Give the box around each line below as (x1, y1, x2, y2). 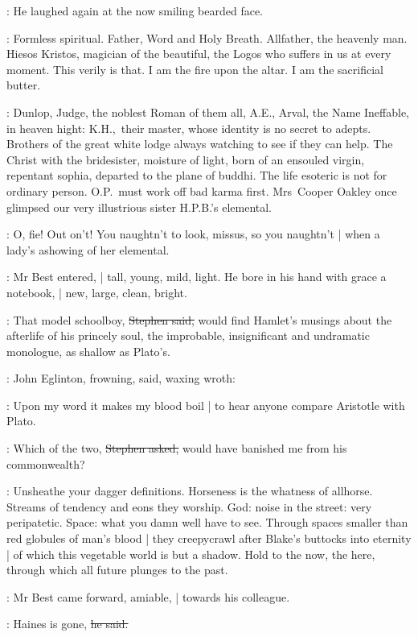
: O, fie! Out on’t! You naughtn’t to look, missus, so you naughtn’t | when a (6, 225, 380, 242)
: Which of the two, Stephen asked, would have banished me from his (6, 440, 347, 457)
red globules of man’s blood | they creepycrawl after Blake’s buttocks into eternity (6, 530, 412, 547)
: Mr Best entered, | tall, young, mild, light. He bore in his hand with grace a (6, 268, 387, 285)
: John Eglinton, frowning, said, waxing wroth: (6, 370, 236, 387)
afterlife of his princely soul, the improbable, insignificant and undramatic (6, 327, 370, 344)
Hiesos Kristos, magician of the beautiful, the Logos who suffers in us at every (6, 45, 391, 62)
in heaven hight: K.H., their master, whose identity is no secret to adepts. (6, 119, 371, 136)
